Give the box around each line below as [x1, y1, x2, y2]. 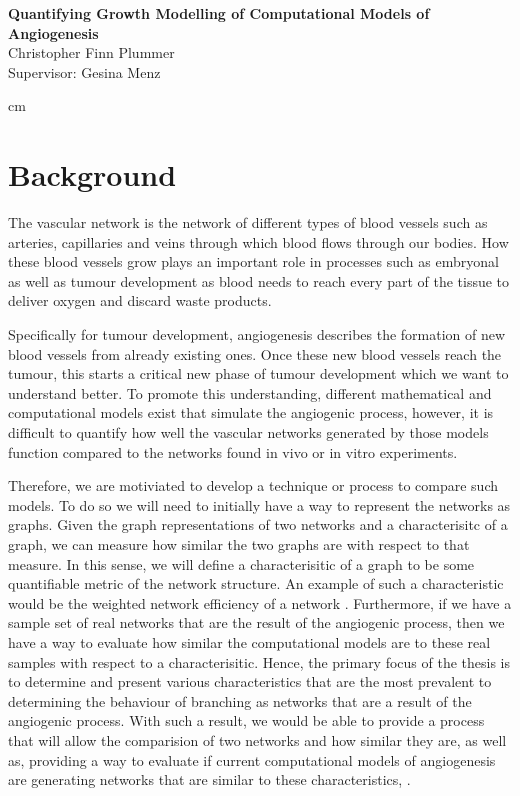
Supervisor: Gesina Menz [8, 61, 161, 82]
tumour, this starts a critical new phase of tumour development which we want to [8, 363, 509, 384]
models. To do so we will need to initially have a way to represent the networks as [8, 494, 511, 515]
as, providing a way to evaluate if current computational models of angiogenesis [8, 749, 496, 770]
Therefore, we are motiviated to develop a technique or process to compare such [8, 475, 499, 496]
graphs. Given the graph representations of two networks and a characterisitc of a [8, 514, 508, 535]
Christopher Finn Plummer [8, 42, 175, 63]
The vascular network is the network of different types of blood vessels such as [8, 212, 488, 233]
